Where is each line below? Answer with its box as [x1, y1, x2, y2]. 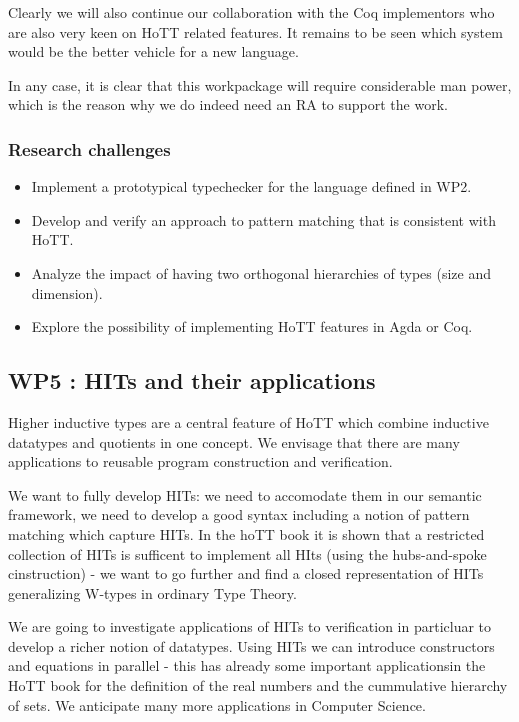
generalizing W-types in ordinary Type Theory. [8, 582, 297, 603]
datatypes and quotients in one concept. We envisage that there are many [8, 431, 460, 452]
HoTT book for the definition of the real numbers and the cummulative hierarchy [8, 675, 508, 696]
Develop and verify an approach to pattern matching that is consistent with [31, 209, 496, 230]
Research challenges [8, 136, 171, 161]
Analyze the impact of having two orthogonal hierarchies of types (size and [31, 262, 492, 283]
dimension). [31, 282, 103, 303]
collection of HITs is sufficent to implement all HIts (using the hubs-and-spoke [8, 543, 487, 564]
